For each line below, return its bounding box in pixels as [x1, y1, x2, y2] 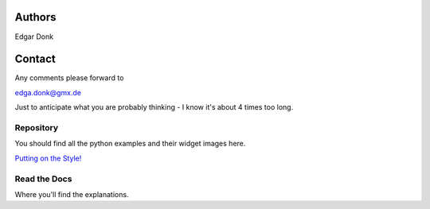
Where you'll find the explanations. [14, 189, 129, 199]
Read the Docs [14, 173, 72, 184]
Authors [14, 10, 57, 24]
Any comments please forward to [14, 73, 124, 83]
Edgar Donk [14, 32, 54, 41]
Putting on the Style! [14, 153, 82, 163]
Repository [14, 122, 59, 133]
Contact [14, 52, 56, 66]
